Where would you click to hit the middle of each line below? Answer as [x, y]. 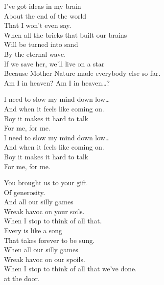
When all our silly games [41, 250]
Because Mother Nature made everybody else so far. [82, 73]
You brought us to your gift [45, 183]
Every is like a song [33, 230]
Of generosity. [25, 192]
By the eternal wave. [35, 54]
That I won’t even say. [38, 25]
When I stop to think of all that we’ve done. [70, 269]
